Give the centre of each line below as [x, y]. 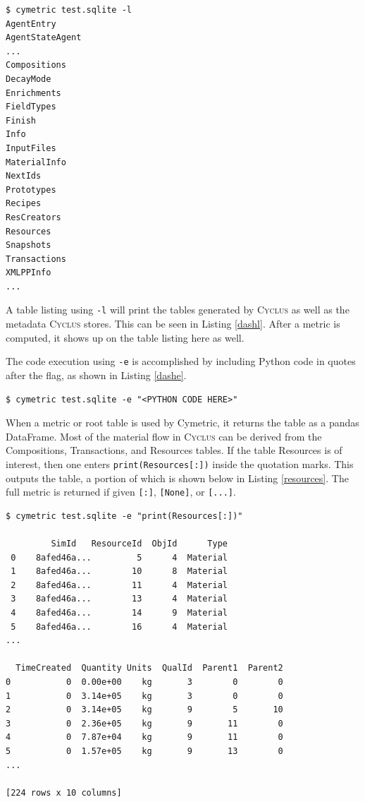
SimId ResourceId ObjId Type [139, 544]
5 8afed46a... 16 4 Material [119, 627]
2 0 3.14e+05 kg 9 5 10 [144, 710]
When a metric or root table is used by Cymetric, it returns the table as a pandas [182, 423]
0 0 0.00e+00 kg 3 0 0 [144, 682]
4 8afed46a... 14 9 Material [119, 613]
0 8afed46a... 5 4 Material [119, 557]
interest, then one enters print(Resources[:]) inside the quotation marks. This [180, 463]
